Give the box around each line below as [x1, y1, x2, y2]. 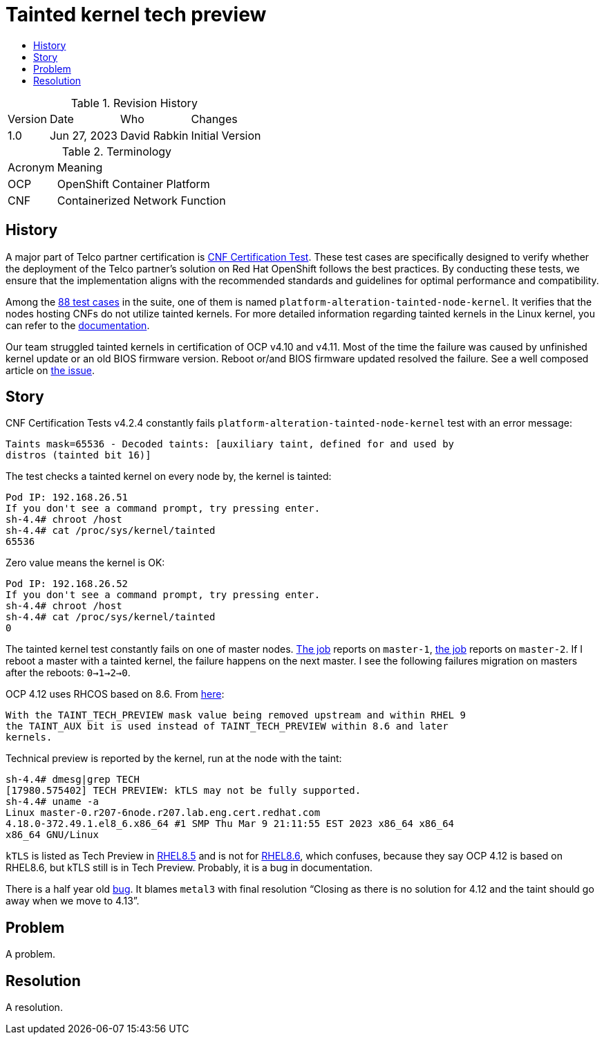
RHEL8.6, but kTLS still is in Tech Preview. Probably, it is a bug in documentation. [6, 862, 372, 874]
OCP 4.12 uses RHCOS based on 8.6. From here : [6, 688, 225, 700]
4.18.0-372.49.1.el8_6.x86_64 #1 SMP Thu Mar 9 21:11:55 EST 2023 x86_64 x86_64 [6, 818, 455, 830]
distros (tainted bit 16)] [6, 449, 151, 461]
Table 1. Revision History [70, 95, 198, 110]
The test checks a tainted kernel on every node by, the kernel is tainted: [6, 470, 332, 483]
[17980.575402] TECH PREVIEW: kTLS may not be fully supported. [6, 785, 361, 797]
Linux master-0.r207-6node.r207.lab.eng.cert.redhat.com [6, 807, 321, 819]
